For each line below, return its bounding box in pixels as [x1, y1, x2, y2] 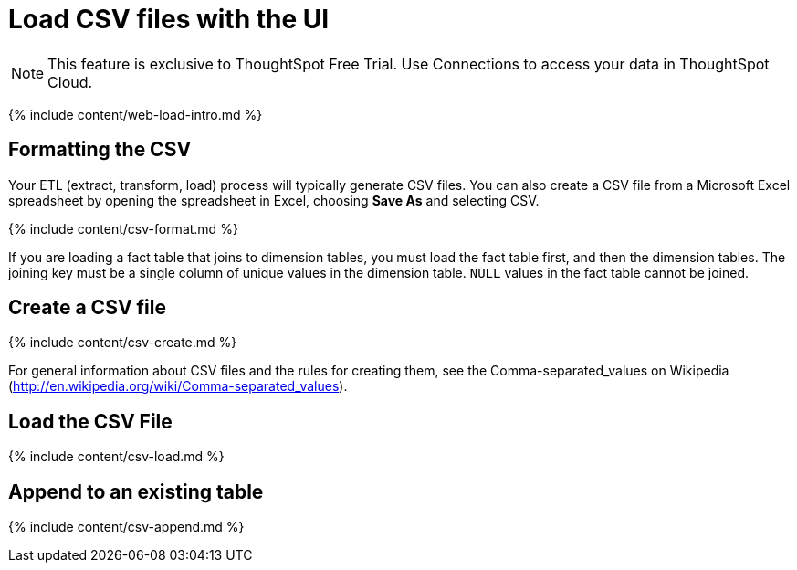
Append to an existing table [8, 480, 264, 503]
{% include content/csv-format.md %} [8, 220, 238, 237]
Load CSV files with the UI [8, 4, 330, 35]
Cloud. [47, 72, 93, 91]
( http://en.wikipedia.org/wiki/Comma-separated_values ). [8, 378, 348, 395]
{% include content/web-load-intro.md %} [8, 106, 263, 122]
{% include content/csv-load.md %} [8, 449, 225, 465]
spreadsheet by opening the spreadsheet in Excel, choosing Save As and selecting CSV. [8, 192, 540, 208]
